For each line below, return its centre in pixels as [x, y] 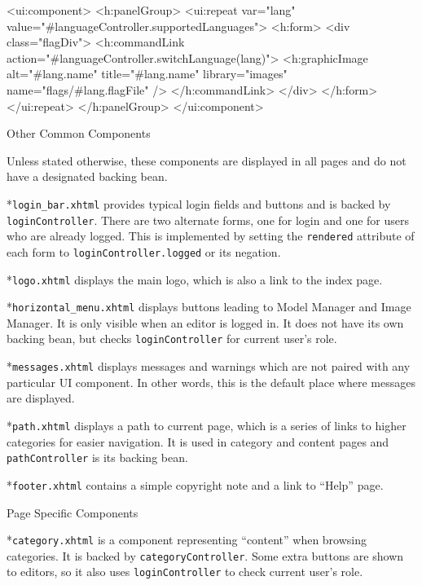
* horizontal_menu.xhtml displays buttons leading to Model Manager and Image [209, 307]
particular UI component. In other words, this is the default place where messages [211, 382]
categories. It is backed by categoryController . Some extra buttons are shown [205, 555]
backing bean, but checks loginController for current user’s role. [172, 339]
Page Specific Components [73, 512]
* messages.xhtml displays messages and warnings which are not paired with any [209, 366]
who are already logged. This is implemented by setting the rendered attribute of [211, 236]
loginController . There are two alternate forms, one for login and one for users [208, 220]
